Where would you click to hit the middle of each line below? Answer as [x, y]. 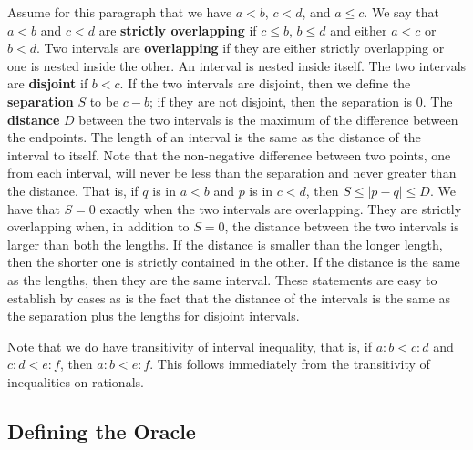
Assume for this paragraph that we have [120, 12]
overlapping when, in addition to [98, 226]
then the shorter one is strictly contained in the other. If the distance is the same [234, 262]
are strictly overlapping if [178, 30]
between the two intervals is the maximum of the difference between [268, 119]
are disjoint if [48, 83]
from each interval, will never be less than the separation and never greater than [232, 173]
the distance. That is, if [73, 190]
